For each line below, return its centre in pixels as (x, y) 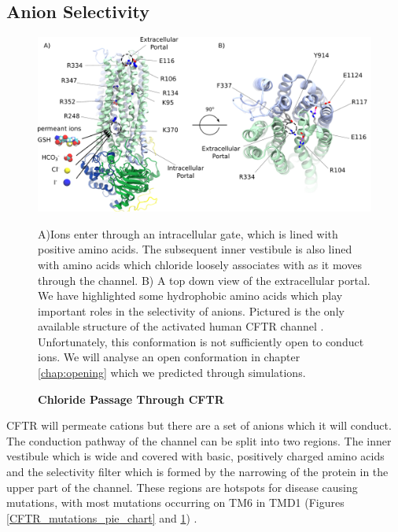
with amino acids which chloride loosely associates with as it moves (200, 264)
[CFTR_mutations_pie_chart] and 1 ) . (102, 517)
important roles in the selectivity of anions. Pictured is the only (191, 310)
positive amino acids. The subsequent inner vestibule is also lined (195, 249)
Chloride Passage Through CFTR (131, 399)
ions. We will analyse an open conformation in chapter (169, 357)
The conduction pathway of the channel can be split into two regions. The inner (199, 440)
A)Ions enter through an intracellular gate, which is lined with (188, 233)
